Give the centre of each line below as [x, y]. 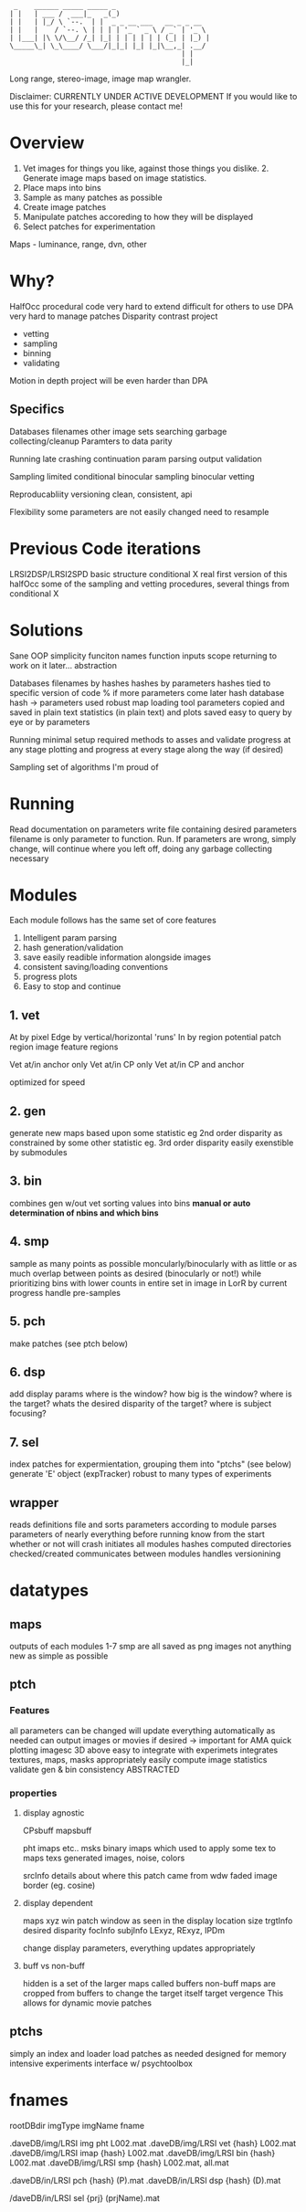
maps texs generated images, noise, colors [104, 1858]
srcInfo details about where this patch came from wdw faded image [150, 1875]
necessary [29, 858]
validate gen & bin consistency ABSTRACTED [95, 1769]
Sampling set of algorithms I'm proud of [84, 767]
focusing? [28, 1414]
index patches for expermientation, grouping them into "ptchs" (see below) [151, 1464]
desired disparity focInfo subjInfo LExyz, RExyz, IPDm [124, 1930]
